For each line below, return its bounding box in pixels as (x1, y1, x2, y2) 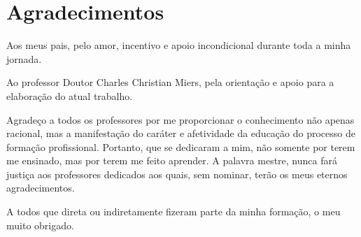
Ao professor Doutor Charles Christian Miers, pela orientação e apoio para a (6, 75, 334, 89)
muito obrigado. (6, 217, 74, 232)
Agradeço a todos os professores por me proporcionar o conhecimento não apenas (6, 112, 355, 127)
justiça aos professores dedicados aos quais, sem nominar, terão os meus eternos (6, 166, 348, 181)
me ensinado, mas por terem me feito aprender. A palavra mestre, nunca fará (6, 153, 337, 168)
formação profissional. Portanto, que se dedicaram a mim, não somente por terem (6, 139, 355, 154)
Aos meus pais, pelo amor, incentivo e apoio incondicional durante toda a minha (6, 38, 351, 52)
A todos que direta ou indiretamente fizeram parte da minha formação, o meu (6, 204, 341, 219)
